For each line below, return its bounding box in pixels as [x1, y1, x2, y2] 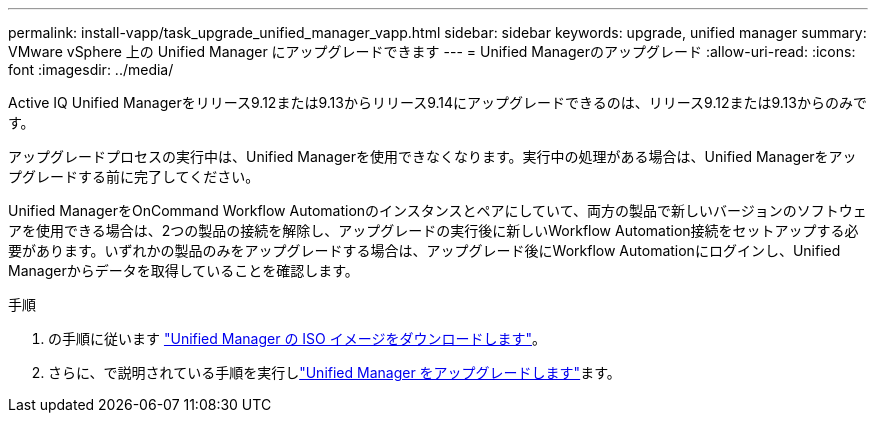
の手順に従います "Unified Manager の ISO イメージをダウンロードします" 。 [48, 330, 546, 347]
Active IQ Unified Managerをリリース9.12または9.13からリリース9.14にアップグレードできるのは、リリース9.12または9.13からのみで [8, 94, 867, 111]
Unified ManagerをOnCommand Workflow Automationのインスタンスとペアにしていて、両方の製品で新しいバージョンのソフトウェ [8, 202, 867, 219]
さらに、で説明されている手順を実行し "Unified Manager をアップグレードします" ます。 [48, 364, 621, 381]
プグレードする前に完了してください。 [8, 168, 260, 185]
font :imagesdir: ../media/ [8, 61, 174, 78]
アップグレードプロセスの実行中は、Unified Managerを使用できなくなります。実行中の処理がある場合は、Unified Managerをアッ [8, 148, 857, 165]
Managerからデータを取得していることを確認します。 [8, 262, 359, 279]
